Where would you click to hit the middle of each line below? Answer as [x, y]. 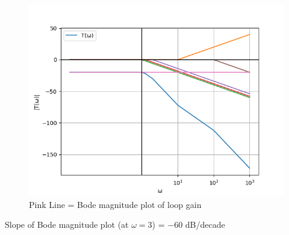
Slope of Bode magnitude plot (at [67, 224]
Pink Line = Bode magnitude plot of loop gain [115, 204]
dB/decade [205, 224]
